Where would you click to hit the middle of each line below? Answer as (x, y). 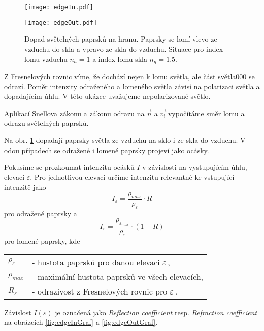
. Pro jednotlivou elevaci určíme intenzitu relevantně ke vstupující (132, 177)
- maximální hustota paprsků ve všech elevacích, (118, 276)
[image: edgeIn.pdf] (59, 7)
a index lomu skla (120, 59)
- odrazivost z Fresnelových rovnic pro (100, 291)
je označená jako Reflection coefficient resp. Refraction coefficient (156, 312)
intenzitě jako (25, 187)
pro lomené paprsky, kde (42, 241)
